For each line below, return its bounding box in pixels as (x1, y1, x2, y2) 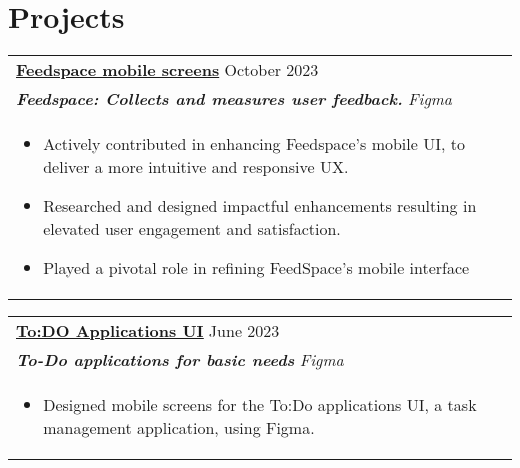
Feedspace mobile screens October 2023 (16, 58, 319, 82)
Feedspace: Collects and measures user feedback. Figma (16, 87, 452, 111)
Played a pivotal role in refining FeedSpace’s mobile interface (43, 256, 470, 280)
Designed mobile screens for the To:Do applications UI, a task (43, 393, 477, 417)
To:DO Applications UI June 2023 (16, 319, 280, 343)
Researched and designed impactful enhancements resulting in (43, 194, 477, 218)
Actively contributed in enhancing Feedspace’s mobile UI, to (43, 132, 465, 156)
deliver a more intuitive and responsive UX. (43, 155, 349, 179)
